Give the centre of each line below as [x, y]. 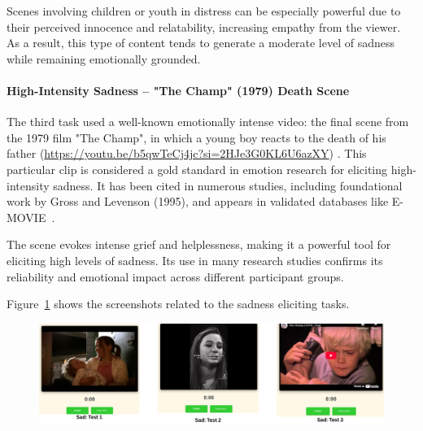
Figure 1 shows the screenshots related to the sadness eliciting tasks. [178, 304]
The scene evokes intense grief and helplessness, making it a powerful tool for [199, 244]
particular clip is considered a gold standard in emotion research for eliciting [197, 169]
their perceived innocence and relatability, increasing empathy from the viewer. [204, 26]
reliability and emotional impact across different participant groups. [175, 276]
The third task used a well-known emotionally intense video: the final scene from [208, 122]
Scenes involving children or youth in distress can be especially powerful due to [204, 11]
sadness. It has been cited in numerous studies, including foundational [228, 185]
